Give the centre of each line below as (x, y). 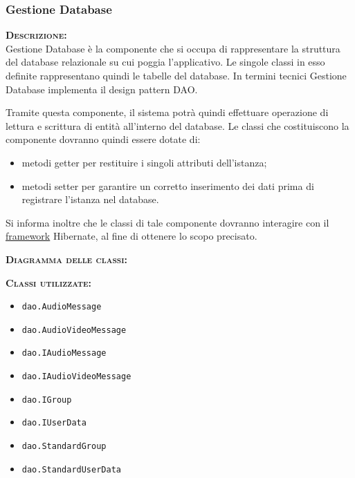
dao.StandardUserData (71, 469)
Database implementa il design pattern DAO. (102, 89)
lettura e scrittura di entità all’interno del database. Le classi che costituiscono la (177, 125)
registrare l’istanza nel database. (90, 199)
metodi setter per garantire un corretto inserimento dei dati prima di (168, 185)
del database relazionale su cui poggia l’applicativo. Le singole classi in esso (165, 62)
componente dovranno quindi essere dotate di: (103, 139)
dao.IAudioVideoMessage (76, 377)
